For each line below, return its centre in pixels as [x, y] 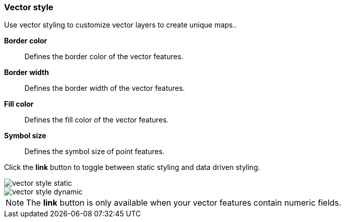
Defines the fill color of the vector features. [97, 120]
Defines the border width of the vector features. [105, 88]
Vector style [29, 7]
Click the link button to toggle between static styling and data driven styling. [132, 167]
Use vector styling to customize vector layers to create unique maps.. [121, 25]
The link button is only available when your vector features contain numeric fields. [184, 203]
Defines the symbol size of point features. [95, 152]
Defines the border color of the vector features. [104, 57]
